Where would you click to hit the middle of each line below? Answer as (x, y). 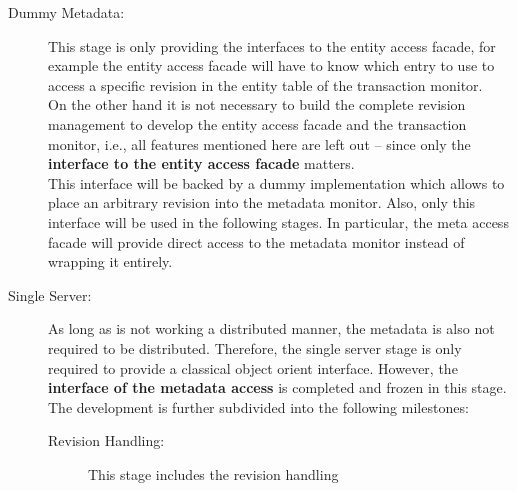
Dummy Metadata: (66, 12)
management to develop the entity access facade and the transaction (257, 123)
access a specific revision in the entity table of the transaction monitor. (265, 84)
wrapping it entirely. (110, 261)
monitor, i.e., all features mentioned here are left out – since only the (259, 143)
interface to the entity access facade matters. (201, 163)
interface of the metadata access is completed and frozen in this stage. (277, 387)
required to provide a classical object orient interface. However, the (253, 367)
